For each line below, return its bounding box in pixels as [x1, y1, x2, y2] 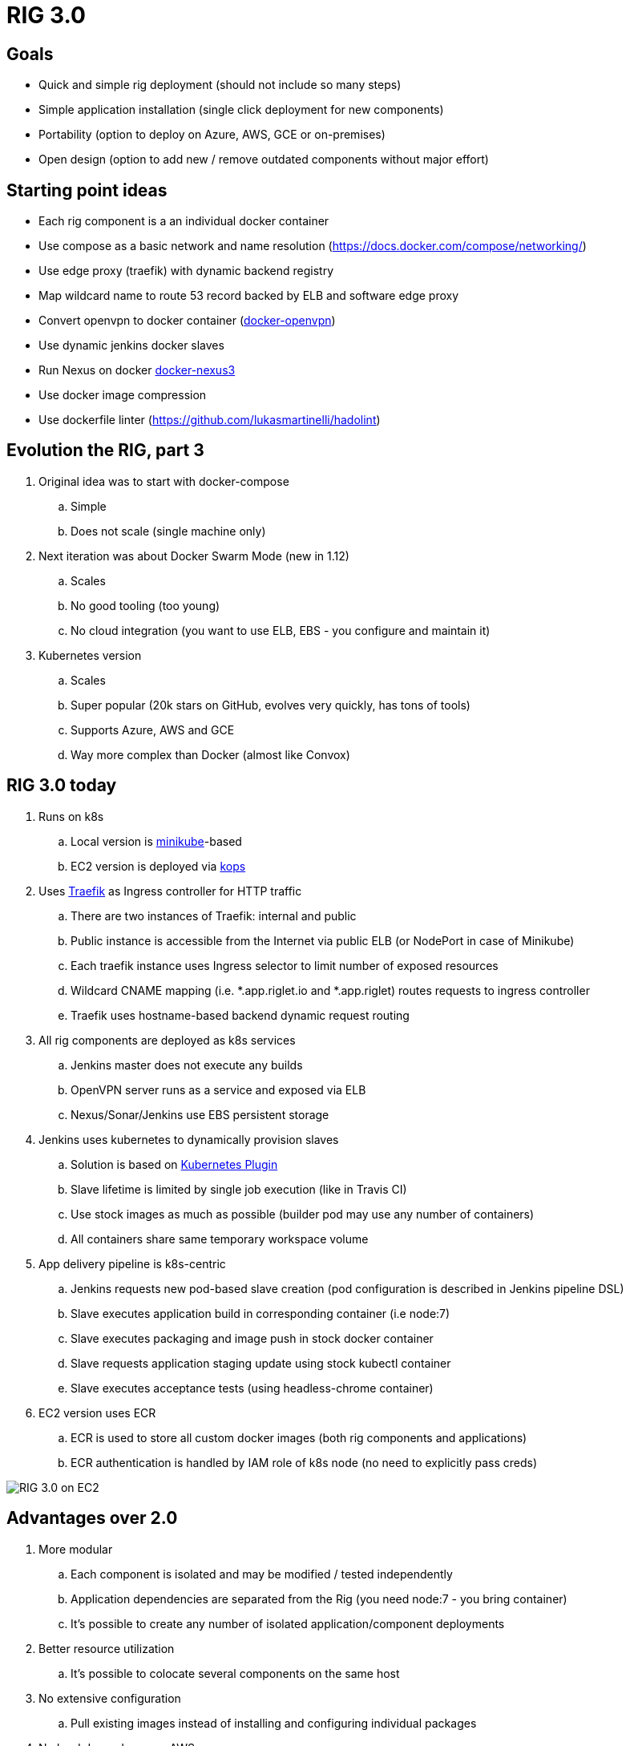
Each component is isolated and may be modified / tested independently [71, 1566, 453, 1581]
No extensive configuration [38, 1691, 181, 1705]
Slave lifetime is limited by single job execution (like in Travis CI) [71, 1182, 407, 1196]
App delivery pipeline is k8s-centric [38, 1256, 226, 1271]
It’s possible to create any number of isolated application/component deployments [71, 1616, 505, 1631]
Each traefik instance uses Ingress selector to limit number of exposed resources [71, 958, 499, 972]
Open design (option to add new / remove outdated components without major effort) [38, 152, 489, 167]
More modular [38, 1542, 113, 1556]
